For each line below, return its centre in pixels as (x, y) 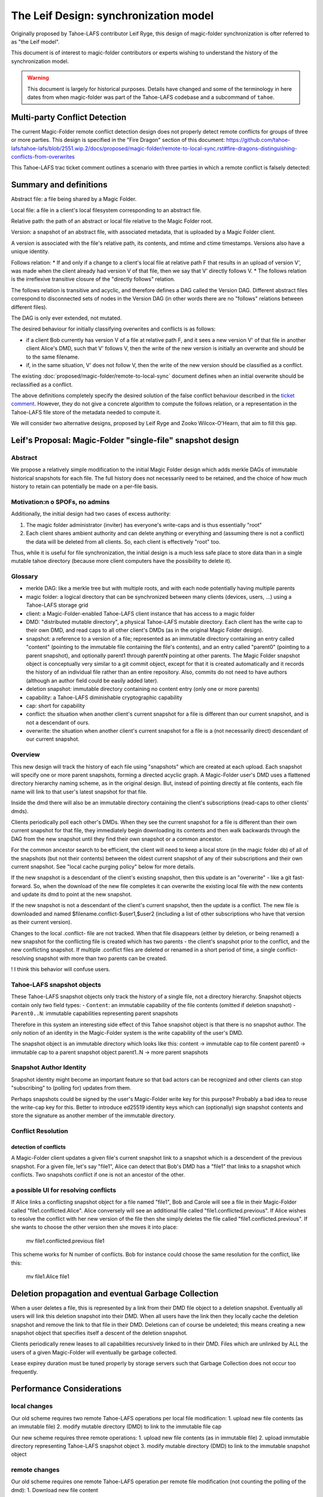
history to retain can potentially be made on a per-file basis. (85, 487)
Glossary (25, 577)
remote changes (35, 1470)
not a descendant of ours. (58, 722)
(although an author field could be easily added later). (92, 680)
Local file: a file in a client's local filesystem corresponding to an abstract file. (106, 210)
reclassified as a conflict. (42, 384)
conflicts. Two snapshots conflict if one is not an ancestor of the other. (98, 1175)
